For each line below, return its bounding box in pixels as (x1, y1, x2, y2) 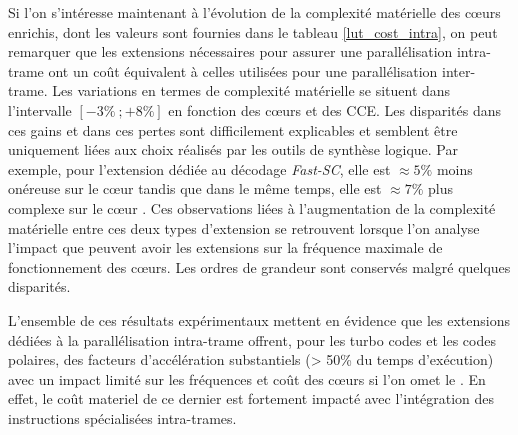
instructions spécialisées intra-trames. (8, 407, 237, 428)
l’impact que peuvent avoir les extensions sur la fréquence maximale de (8, 237, 443, 258)
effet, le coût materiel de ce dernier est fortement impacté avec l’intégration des (8, 388, 494, 409)
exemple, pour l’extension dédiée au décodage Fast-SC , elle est (8, 158, 391, 179)
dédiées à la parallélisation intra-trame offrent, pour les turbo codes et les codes (8, 329, 496, 350)
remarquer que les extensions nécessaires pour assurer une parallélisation (8, 41, 453, 62)
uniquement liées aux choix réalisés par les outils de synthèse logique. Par (8, 139, 458, 160)
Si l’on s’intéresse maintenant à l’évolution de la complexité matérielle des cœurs (8, 2, 501, 22)
